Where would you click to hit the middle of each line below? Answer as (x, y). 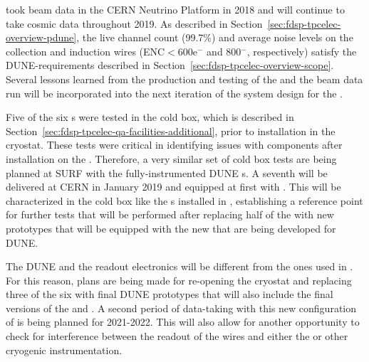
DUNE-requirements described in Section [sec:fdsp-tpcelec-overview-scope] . (170, 65)
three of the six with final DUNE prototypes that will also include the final (170, 294)
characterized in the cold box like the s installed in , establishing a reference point (184, 200)
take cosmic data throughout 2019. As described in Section (134, 23)
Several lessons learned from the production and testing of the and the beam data (184, 79)
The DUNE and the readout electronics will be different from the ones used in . (180, 266)
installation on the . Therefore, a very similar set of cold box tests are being (171, 158)
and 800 (224, 51)
